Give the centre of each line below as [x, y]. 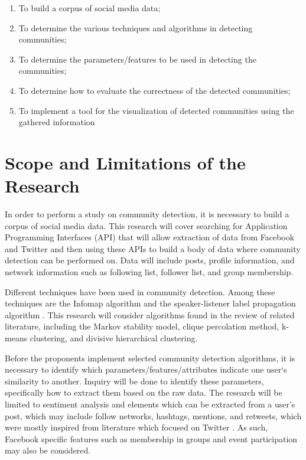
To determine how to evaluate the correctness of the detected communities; [154, 90]
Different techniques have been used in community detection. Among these [140, 291]
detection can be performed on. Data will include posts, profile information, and [150, 260]
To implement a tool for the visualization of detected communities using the [156, 110]
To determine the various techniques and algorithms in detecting [136, 27]
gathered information [57, 122]
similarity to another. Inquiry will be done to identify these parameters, [134, 381]
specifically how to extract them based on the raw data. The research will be [144, 392]
